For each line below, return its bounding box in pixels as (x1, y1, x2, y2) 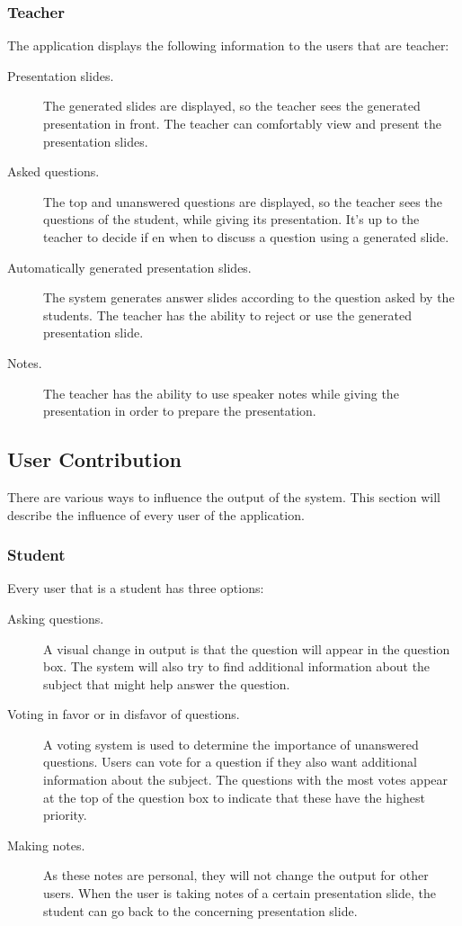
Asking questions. (7, 608, 104, 627)
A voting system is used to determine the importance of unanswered (43, 734, 419, 753)
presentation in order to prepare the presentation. (43, 401, 316, 420)
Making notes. (7, 835, 85, 854)
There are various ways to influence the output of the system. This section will (7, 487, 440, 506)
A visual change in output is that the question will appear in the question (43, 639, 450, 658)
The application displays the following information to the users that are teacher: (7, 36, 449, 55)
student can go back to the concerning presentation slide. (43, 901, 358, 920)
